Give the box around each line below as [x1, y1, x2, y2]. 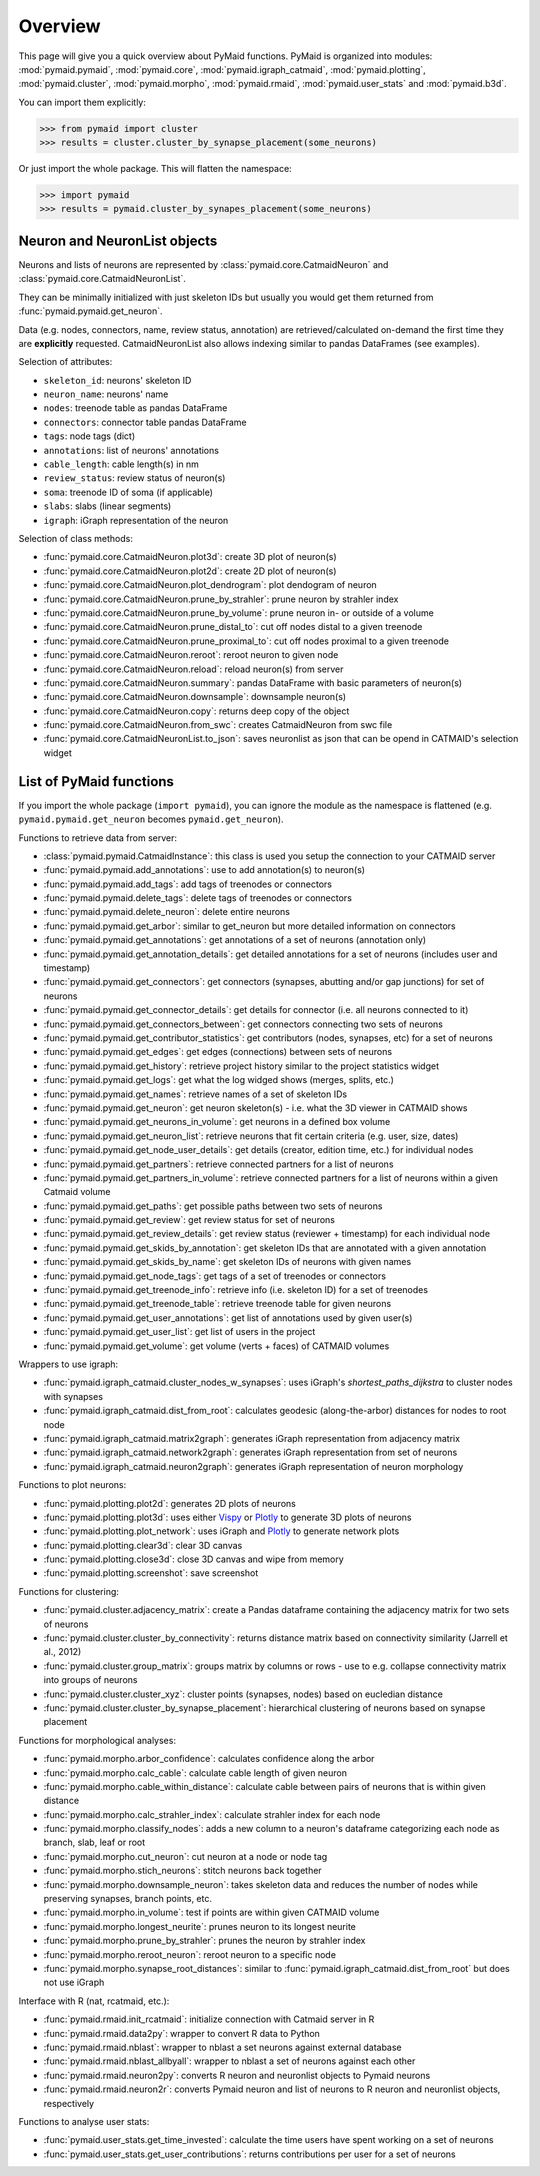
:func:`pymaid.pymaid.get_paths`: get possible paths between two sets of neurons [43, 1200, 383, 1212]
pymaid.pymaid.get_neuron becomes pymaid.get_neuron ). [18, 813, 284, 825]
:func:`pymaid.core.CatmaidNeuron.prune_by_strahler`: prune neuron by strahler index [43, 593, 399, 605]
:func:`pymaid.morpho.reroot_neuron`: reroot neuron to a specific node [43, 1948, 337, 1960]
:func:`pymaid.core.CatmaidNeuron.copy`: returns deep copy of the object [43, 705, 350, 717]
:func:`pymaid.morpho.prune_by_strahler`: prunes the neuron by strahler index [43, 1935, 366, 1947]
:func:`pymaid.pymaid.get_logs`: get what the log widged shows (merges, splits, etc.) [43, 1074, 395, 1086]
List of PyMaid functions [18, 773, 175, 790]
